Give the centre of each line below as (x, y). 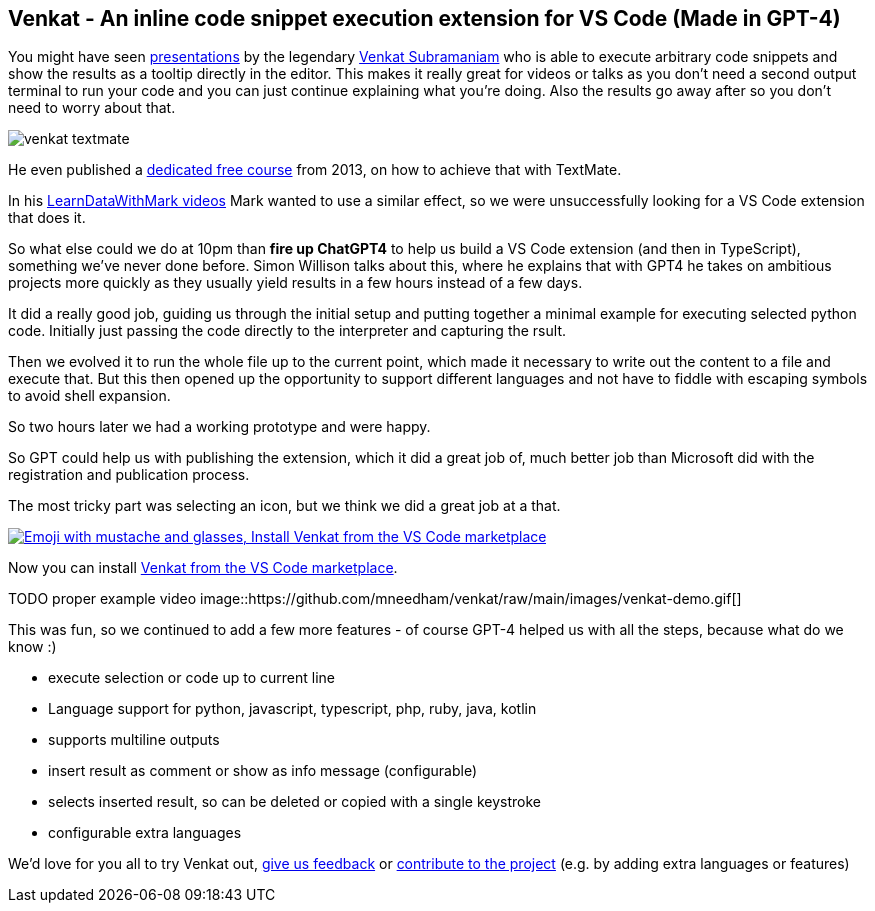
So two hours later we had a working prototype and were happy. (219, 427)
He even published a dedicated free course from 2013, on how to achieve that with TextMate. (315, 170)
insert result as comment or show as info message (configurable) (263, 771)
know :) (32, 647)
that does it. (47, 218)
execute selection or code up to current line (192, 678)
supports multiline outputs (134, 740)
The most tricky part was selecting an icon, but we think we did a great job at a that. (284, 506)
